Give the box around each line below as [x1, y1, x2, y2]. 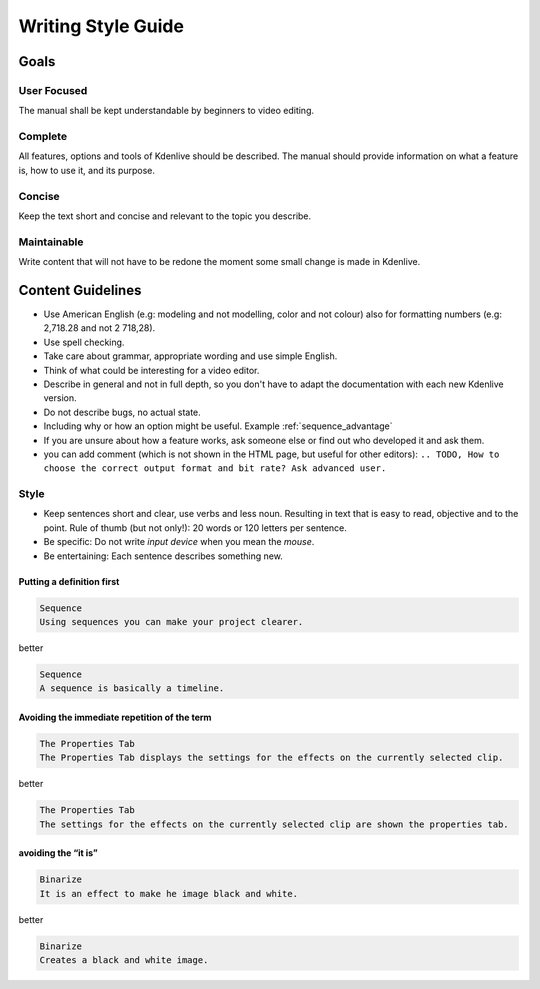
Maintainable [18, 235, 84, 249]
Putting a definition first [18, 575, 120, 587]
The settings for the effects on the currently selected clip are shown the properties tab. [39, 818, 509, 830]
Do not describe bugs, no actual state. [43, 406, 202, 418]
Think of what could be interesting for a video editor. [43, 364, 260, 376]
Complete [18, 130, 68, 144]
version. [43, 392, 77, 404]
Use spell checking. [43, 336, 125, 348]
